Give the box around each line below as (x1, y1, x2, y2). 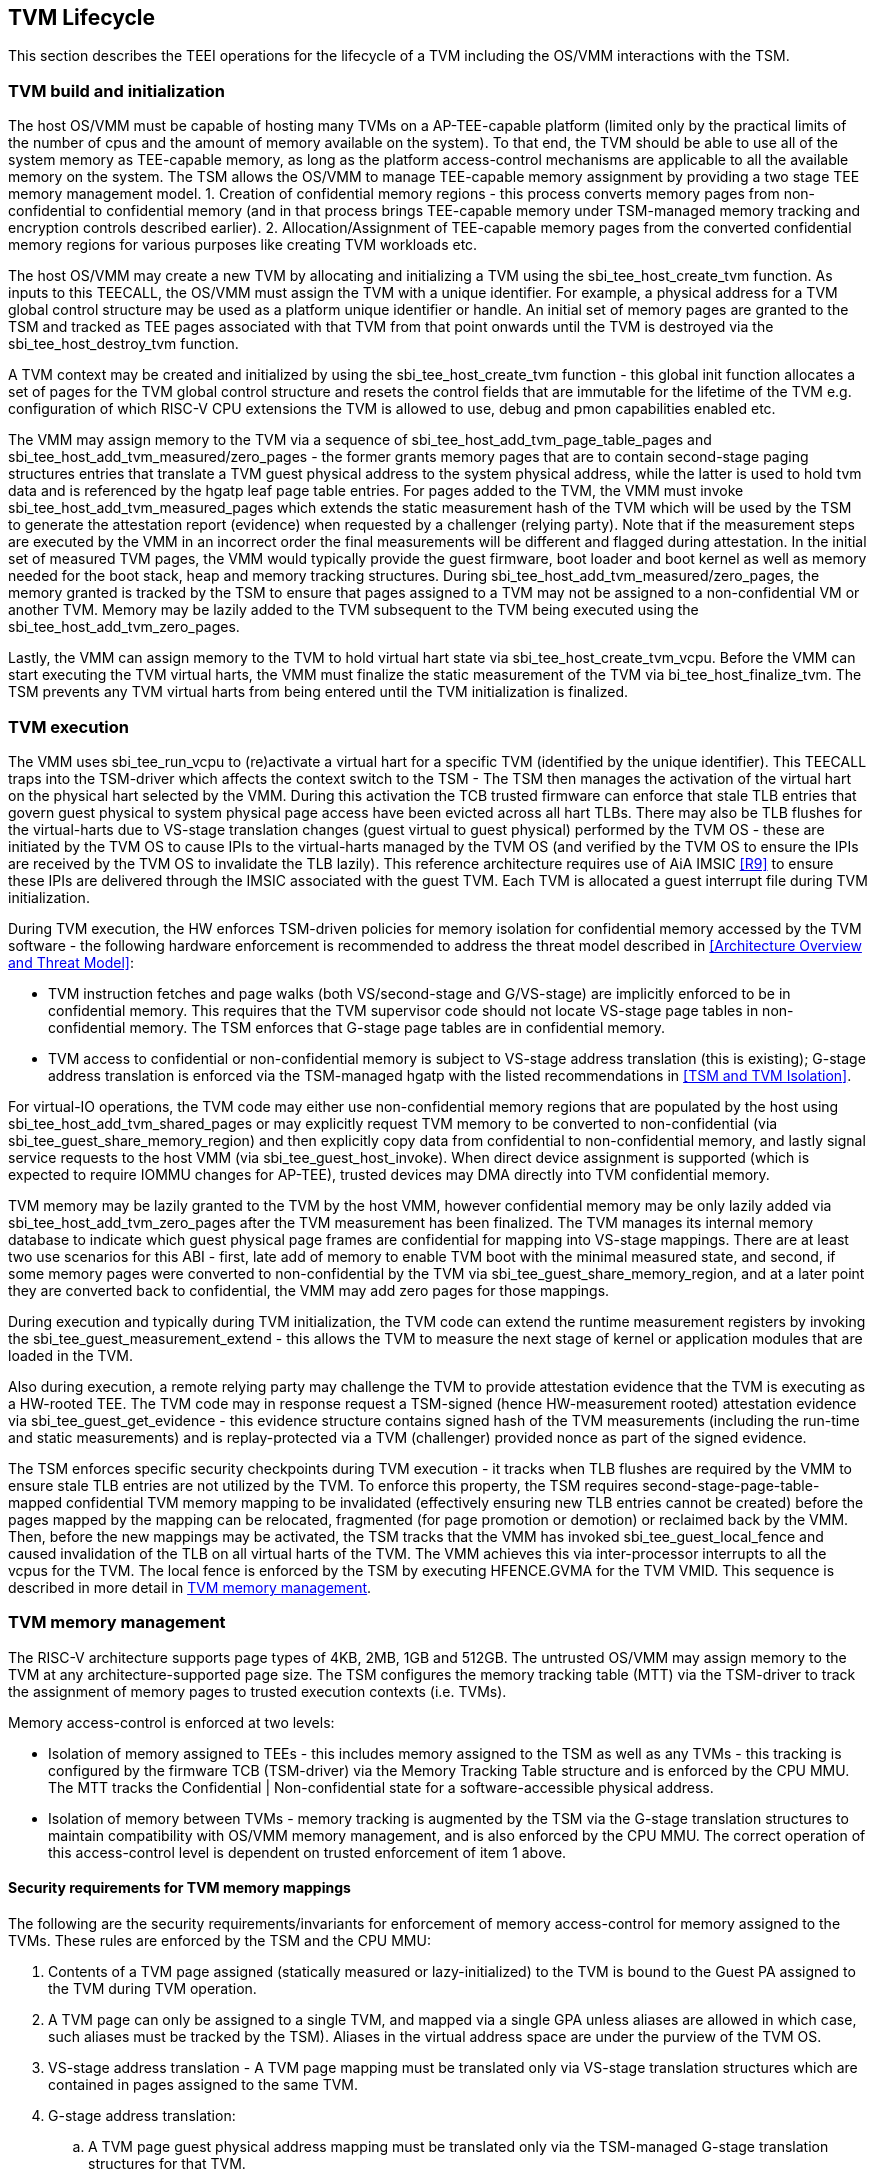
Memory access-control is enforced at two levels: (8, 1713, 335, 1731)
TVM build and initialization (8, 80, 226, 101)
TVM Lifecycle (8, 5, 156, 30)
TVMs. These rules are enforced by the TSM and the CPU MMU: (8, 1931, 431, 1949)
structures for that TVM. (88, 2154, 246, 2172)
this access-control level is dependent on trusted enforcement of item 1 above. (48, 1843, 567, 1861)
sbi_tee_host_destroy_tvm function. (8, 335, 239, 353)
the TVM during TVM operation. (48, 1979, 257, 1997)
